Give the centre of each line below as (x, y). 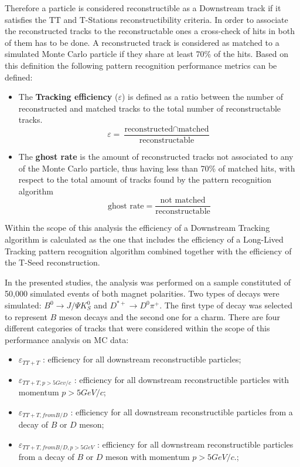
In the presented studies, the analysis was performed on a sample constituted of (148, 282)
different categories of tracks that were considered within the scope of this (137, 328)
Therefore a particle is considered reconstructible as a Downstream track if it (143, 8)
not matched (183, 201)
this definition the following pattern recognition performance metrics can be (141, 65)
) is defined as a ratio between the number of (202, 97)
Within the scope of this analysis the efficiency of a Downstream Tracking (137, 228)
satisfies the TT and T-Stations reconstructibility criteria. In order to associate (146, 19)
